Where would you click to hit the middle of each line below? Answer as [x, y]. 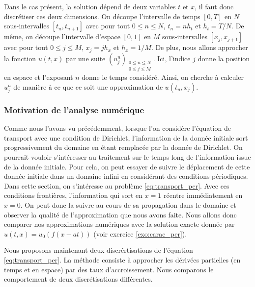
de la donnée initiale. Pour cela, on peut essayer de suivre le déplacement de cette [127, 166]
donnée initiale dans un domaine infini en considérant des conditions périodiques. [126, 176]
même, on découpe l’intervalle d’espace [62, 36]
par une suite [86, 58]
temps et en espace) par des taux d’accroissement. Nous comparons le [109, 269]
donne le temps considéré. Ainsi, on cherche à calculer [163, 77]
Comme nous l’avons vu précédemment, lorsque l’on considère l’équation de [118, 128]
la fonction [20, 58]
